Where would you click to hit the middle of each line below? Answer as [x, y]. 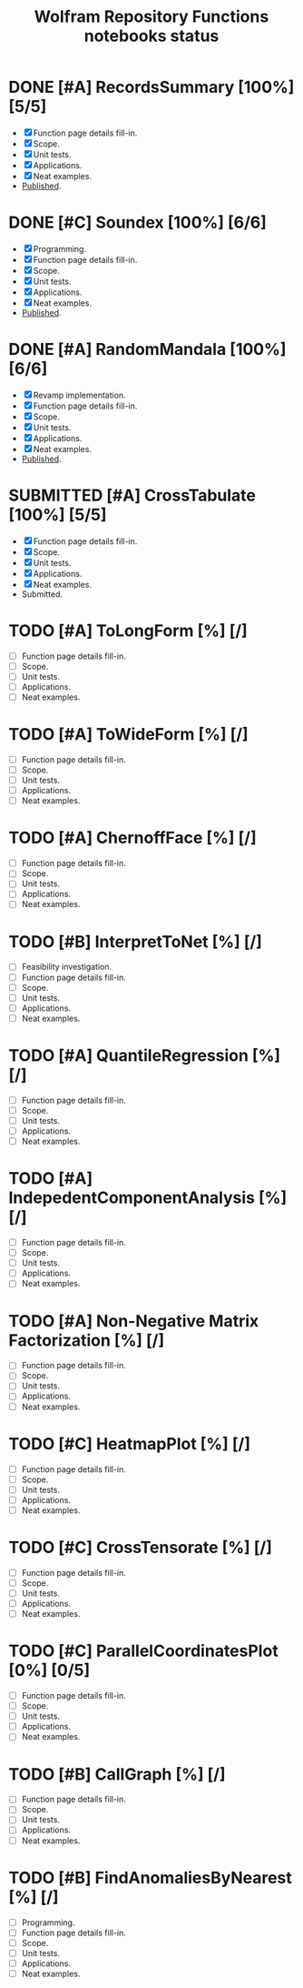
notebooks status [151, 36]
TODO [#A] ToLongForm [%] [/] [128, 631]
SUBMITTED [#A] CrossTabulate [132, 495]
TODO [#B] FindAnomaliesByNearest [150, 1877]
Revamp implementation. [79, 395]
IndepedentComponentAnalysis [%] [148, 1198]
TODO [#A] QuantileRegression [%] [145, 1055]
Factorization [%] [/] [87, 1340]
